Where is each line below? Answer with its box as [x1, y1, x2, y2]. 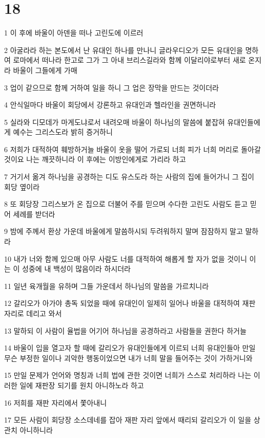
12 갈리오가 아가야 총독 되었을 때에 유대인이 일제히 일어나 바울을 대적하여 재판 [4, 298, 256, 308]
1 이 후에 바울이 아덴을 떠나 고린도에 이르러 [4, 27, 144, 38]
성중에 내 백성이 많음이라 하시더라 [22, 263, 131, 274]
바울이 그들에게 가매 [13, 64, 77, 75]
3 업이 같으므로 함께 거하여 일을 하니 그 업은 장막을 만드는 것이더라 [4, 82, 219, 93]
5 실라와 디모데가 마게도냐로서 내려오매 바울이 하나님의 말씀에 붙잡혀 [4, 116, 225, 127]
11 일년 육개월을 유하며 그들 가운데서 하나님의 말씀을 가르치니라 [4, 280, 209, 291]
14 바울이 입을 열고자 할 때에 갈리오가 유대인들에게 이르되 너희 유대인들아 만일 [4, 342, 256, 353]
